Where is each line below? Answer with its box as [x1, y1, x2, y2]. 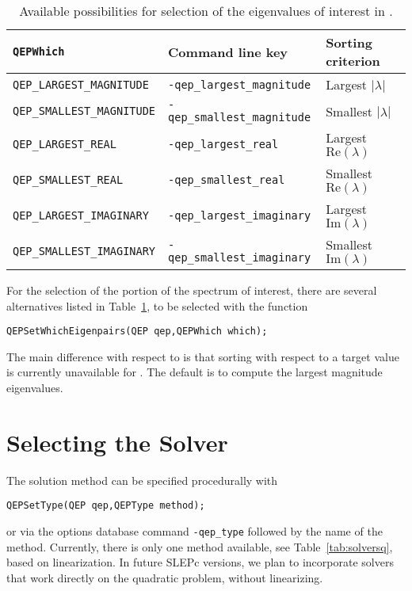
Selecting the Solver [6, 425, 228, 458]
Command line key [168, 42, 288, 61]
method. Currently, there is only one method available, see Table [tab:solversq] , [6, 538, 393, 555]
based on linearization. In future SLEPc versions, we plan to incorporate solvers [6, 554, 394, 570]
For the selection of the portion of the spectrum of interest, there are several [6, 282, 377, 298]
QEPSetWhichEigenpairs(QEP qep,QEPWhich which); [6, 326, 268, 337]
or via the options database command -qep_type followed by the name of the [6, 523, 383, 539]
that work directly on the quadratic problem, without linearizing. [6, 569, 323, 585]
